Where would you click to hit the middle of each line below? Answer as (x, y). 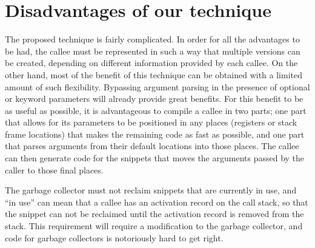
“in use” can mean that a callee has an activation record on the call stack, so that (157, 202)
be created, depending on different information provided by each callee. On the (151, 63)
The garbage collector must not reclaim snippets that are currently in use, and (151, 190)
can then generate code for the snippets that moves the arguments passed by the (155, 158)
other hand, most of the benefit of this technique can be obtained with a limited (154, 74)
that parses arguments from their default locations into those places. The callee (152, 146)
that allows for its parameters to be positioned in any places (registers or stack (151, 122)
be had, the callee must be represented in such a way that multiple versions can (153, 51)
